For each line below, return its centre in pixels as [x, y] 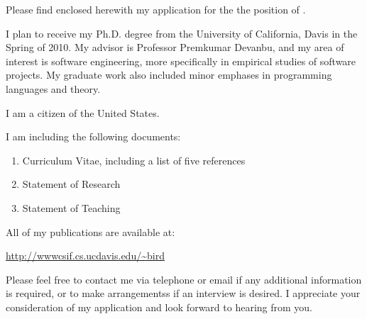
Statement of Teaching [71, 207]
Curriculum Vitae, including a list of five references [134, 160]
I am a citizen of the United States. [83, 112]
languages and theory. [53, 88]
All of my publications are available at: [91, 231]
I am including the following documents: [93, 136]
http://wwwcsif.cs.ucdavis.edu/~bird [85, 256]
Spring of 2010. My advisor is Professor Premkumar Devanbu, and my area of [175, 47]
